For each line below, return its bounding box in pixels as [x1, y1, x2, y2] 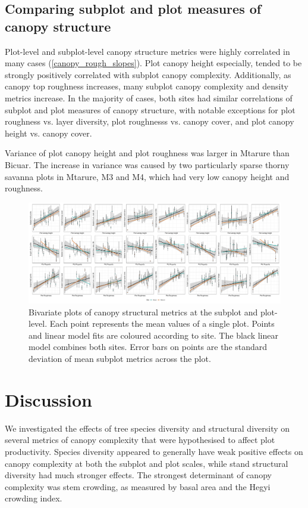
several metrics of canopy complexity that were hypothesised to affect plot [5, 433, 275, 446]
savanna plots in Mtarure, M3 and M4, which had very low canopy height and [5, 170, 290, 182]
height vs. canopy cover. [5, 126, 92, 139]
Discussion [5, 387, 92, 411]
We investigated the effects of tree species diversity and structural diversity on [5, 422, 290, 434]
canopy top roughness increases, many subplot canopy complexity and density [5, 80, 288, 92]
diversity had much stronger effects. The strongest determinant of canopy [5, 469, 272, 481]
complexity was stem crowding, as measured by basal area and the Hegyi [5, 480, 271, 492]
